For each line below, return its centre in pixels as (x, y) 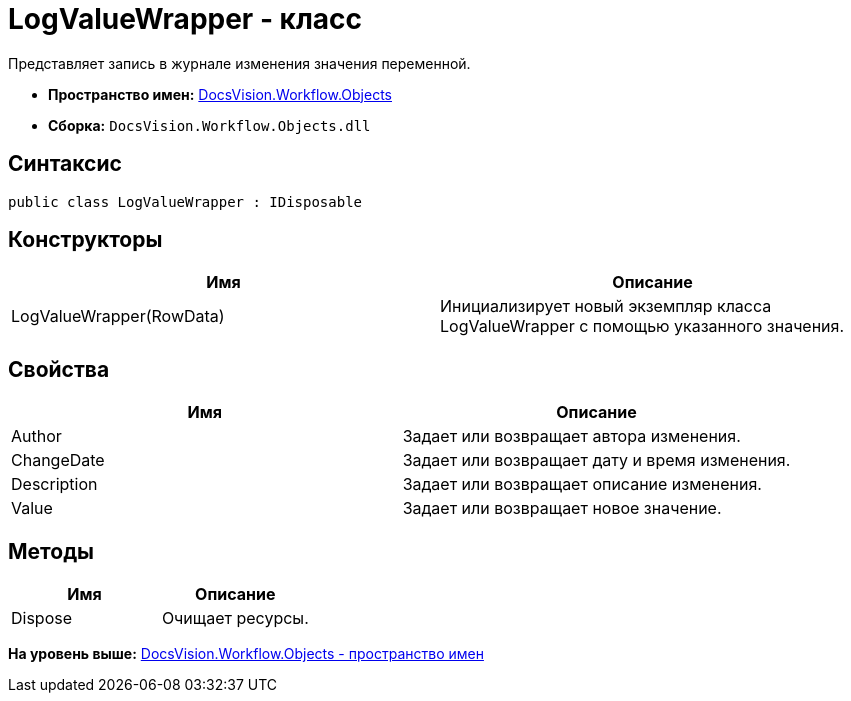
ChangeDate (58, 460)
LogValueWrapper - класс (185, 19)
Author (36, 436)
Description (54, 484)
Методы (51, 551)
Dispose (42, 618)
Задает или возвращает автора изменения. (571, 436)
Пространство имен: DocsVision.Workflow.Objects (220, 94)
